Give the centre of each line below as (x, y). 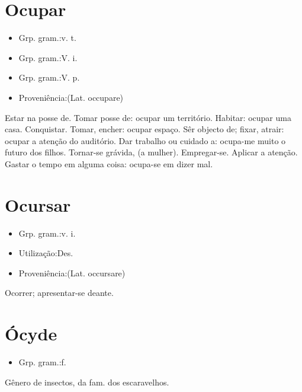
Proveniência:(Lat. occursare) (72, 273)
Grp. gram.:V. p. (49, 77)
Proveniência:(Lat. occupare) (71, 97)
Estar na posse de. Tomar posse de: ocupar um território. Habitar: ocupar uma (148, 117)
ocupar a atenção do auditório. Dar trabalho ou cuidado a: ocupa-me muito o (145, 140)
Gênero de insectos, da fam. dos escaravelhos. (87, 382)
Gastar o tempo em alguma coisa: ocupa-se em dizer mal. (109, 163)
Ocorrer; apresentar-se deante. (59, 293)
